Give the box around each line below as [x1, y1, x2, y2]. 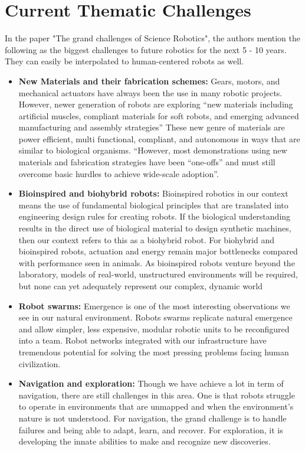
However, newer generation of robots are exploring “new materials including [18, 98, 293, 110]
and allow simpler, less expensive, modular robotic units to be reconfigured [18, 322, 290, 335]
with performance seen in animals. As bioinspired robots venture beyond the [18, 256, 295, 269]
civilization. [18, 357, 61, 370]
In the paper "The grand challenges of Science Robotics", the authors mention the [5, 32, 301, 44]
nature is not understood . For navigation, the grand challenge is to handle [18, 411, 287, 424]
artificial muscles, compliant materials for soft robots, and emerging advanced [18, 109, 299, 122]
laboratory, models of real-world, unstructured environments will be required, [18, 268, 298, 280]
